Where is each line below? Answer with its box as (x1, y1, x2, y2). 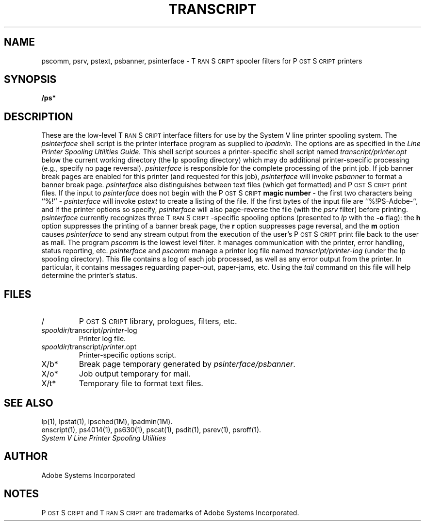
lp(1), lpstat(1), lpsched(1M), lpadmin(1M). (41, 417, 173, 426)
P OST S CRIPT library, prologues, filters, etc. (79, 316, 237, 327)
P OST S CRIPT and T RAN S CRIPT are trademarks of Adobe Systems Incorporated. (41, 508, 299, 517)
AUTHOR (4, 450, 48, 463)
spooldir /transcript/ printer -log (41, 326, 137, 335)
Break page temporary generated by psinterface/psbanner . (79, 359, 295, 369)
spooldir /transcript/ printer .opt (41, 343, 137, 351)
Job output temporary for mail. (79, 369, 191, 379)
